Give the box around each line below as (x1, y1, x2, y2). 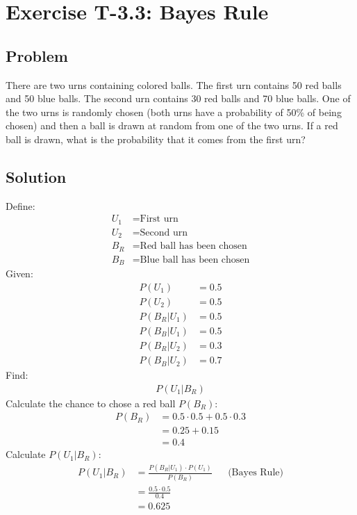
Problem (6, 44, 68, 66)
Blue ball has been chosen (140, 254, 250, 265)
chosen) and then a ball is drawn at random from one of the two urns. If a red (6, 118, 338, 133)
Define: (6, 198, 35, 213)
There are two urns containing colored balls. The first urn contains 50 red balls (6, 77, 342, 92)
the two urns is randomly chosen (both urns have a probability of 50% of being (6, 104, 342, 119)
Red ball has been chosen (140, 241, 247, 252)
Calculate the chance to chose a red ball (6, 395, 176, 410)
